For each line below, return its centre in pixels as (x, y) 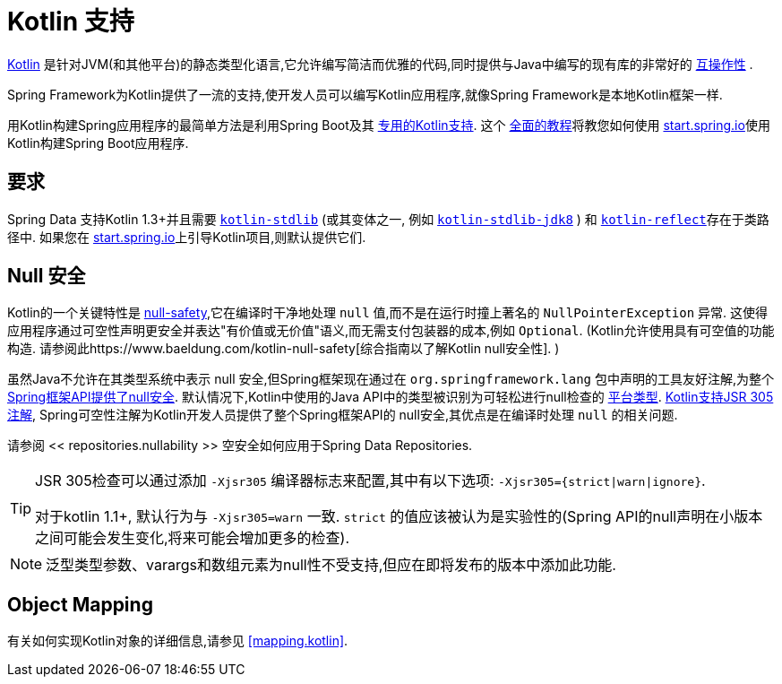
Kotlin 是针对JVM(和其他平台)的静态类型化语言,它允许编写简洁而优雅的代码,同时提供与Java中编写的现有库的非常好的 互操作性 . (380, 64)
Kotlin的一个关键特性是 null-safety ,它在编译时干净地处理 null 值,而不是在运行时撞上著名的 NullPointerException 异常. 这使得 (388, 313)
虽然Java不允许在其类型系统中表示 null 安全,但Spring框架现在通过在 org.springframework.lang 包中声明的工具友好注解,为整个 (391, 379)
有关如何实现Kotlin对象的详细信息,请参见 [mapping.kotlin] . (178, 641)
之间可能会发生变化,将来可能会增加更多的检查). (193, 538)
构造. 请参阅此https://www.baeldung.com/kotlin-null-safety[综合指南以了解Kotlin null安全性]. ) (284, 349)
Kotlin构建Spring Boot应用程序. (98, 143)
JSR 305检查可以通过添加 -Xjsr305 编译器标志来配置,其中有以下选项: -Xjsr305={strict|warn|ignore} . (370, 481)
